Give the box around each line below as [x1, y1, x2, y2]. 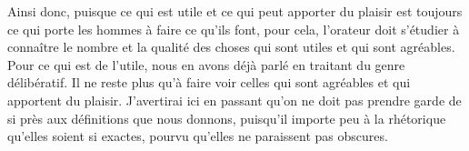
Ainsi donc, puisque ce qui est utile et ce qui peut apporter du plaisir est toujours [7, 2, 463, 20]
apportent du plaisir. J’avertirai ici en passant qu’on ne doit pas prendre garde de [7, 90, 462, 109]
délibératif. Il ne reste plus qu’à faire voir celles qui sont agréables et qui [7, 73, 411, 92]
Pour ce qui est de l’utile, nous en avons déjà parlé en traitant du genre [7, 55, 405, 74]
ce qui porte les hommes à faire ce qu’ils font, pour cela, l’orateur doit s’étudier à [7, 19, 460, 38]
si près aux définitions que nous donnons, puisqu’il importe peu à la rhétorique [7, 108, 446, 127]
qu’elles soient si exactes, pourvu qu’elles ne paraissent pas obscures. [7, 126, 388, 146]
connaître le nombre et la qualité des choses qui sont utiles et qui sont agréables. [7, 37, 455, 56]
